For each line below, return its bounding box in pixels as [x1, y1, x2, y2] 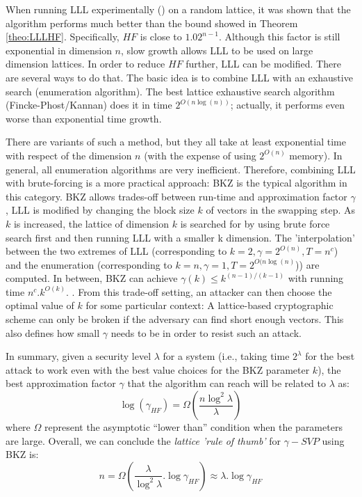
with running [288, 271, 344, 285]
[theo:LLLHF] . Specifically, [6, 29, 120, 44]
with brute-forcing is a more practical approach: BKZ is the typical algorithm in [6, 175, 347, 190]
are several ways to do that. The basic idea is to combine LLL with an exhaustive [6, 70, 353, 84]
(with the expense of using [144, 148, 256, 162]
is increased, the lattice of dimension [13, 216, 170, 230]
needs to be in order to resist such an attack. [110, 325, 302, 340]
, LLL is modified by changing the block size [6, 203, 195, 217]
